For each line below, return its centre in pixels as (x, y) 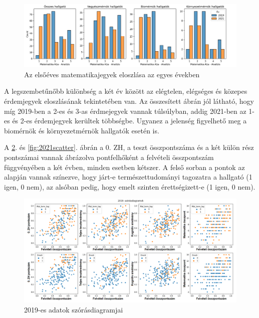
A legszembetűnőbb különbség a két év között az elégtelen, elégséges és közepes (126, 91)
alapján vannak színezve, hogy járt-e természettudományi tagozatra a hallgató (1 (128, 177)
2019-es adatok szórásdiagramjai (74, 310)
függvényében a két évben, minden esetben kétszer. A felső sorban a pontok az (124, 167)
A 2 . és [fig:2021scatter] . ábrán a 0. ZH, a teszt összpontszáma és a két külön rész (129, 147)
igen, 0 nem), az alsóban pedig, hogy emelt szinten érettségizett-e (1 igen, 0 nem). (130, 186)
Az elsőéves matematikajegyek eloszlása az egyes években (112, 74)
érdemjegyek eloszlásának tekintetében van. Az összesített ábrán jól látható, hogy (129, 101)
